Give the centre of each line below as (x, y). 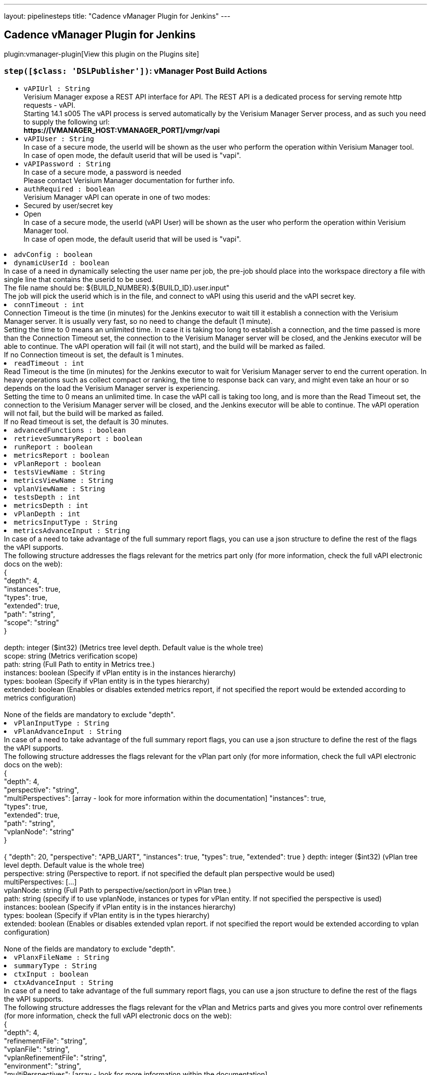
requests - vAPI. (50, 105)
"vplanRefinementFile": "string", (55, 1057)
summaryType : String (55, 965)
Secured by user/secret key (68, 205)
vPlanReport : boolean (58, 463)
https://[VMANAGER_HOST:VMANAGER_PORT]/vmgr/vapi (122, 130)
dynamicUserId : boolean (62, 263)
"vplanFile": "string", (37, 1049)
